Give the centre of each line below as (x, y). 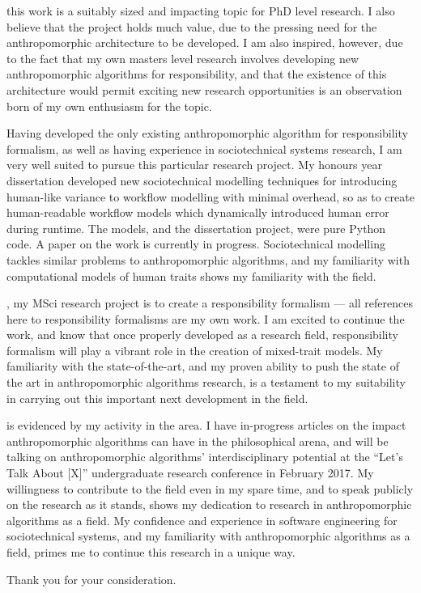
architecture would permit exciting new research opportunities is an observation (204, 89)
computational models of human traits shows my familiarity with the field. (191, 275)
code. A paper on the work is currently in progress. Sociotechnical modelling (196, 244)
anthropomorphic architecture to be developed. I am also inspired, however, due (205, 42)
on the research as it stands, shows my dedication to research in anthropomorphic (209, 504)
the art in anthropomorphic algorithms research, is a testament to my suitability (206, 382)
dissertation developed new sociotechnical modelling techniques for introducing (202, 180)
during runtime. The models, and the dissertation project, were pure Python (196, 228)
